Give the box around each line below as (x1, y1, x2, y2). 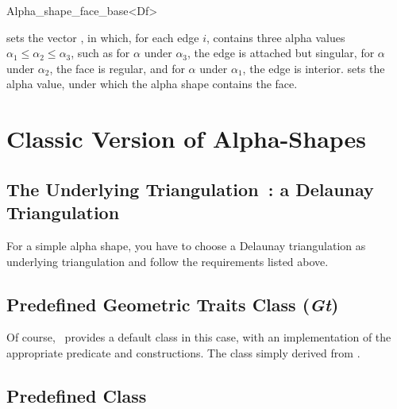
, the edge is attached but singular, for (187, 44, 375, 61)
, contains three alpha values (206, 29, 345, 45)
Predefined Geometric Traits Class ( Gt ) (6, 291, 339, 316)
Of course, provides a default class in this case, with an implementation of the (6, 329, 391, 345)
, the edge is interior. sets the (242, 60, 385, 76)
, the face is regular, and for (49, 60, 185, 76)
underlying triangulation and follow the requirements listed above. (6, 253, 329, 269)
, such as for (71, 44, 130, 61)
